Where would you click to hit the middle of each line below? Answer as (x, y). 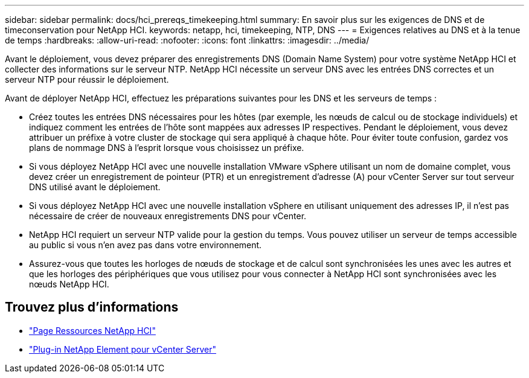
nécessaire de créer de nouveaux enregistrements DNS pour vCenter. (168, 216)
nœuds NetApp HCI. (69, 284)
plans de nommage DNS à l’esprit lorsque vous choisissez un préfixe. (167, 148)
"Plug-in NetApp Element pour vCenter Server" (123, 349)
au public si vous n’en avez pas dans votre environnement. (146, 245)
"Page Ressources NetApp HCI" (92, 330)
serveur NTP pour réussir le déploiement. (87, 79)
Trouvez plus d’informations (92, 307)
